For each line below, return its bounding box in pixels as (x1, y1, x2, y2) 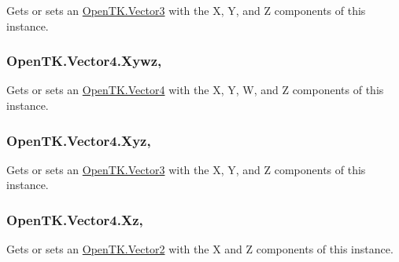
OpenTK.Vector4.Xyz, (6, 130, 151, 150)
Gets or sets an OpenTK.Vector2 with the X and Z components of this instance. (6, 241, 393, 257)
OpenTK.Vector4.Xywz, (6, 51, 162, 71)
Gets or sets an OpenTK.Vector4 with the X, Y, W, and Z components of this (6, 82, 384, 98)
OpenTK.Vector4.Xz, (6, 209, 143, 229)
